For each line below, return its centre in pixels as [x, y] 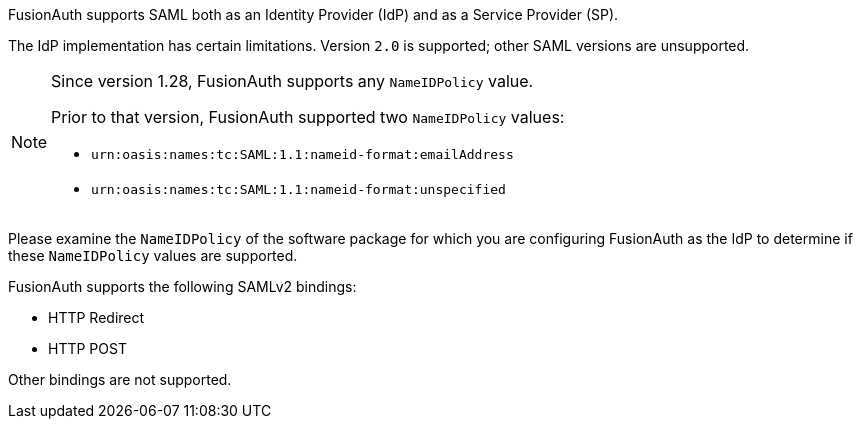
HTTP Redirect [96, 317]
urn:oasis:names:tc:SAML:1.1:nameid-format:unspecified [298, 189]
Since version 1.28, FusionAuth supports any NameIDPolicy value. [292, 81]
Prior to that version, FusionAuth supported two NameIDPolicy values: [308, 117]
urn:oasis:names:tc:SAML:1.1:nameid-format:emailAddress [302, 154]
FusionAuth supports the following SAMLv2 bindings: [182, 286]
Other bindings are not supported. [120, 379]
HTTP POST [87, 348]
